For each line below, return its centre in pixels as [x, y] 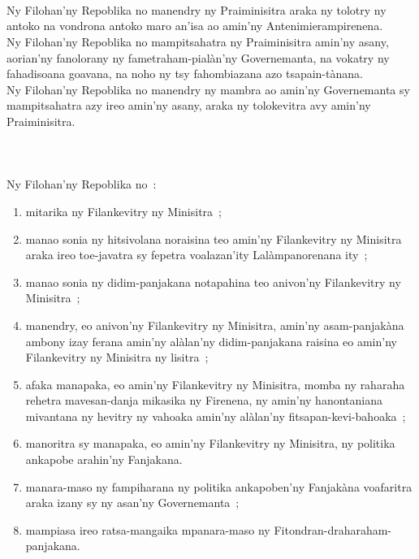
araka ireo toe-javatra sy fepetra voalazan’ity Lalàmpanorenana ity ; [197, 255]
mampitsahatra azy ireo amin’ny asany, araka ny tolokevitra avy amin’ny [189, 105]
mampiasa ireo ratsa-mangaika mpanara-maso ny [148, 529]
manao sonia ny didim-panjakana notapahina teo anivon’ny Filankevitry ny [213, 282]
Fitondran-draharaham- [333, 529]
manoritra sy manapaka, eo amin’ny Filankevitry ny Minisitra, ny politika [210, 443]
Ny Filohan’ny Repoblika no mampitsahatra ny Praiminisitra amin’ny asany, [198, 41]
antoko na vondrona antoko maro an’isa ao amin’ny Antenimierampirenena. [195, 26]
